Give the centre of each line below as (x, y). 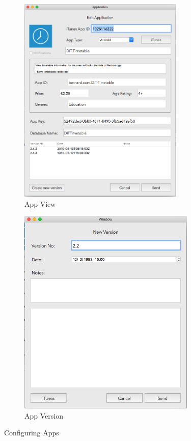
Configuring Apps (32, 433)
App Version (44, 415)
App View (40, 203)
